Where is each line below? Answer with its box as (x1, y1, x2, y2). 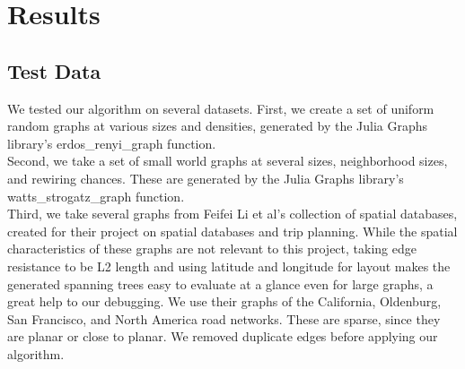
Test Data (7, 56, 101, 84)
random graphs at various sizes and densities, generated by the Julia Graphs (7, 116, 428, 135)
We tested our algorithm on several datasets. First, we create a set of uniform (7, 99, 434, 117)
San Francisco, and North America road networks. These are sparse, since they (7, 309, 441, 328)
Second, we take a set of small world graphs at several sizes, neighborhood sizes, (7, 151, 448, 170)
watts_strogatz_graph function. (7, 186, 185, 205)
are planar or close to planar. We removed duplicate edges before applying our (7, 327, 438, 346)
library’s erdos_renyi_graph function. (7, 133, 216, 152)
